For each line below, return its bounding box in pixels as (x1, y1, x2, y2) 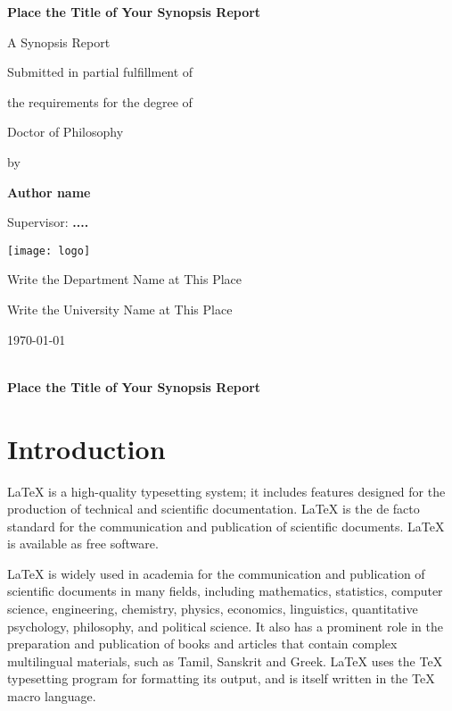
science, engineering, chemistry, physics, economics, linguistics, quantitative (7, 599, 418, 618)
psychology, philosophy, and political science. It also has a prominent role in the (7, 616, 443, 635)
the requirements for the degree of (7, 92, 193, 111)
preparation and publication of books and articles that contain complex (7, 634, 398, 653)
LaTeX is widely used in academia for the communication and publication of (7, 564, 425, 582)
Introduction (7, 430, 166, 466)
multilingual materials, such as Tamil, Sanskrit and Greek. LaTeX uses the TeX (7, 651, 443, 670)
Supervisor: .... (7, 213, 89, 231)
